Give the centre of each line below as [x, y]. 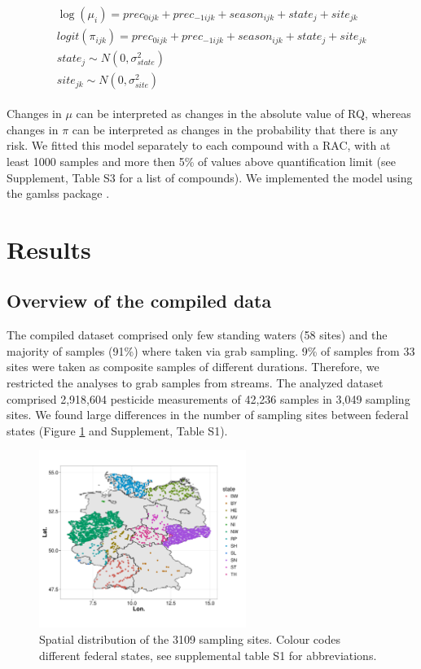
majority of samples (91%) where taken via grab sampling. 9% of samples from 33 [211, 350]
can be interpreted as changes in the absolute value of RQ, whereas [243, 114]
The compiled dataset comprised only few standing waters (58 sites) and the [197, 335]
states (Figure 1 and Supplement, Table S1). [117, 430]
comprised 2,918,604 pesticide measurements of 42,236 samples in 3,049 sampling [208, 398]
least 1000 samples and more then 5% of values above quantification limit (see [201, 161]
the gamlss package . [58, 193]
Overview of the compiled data [139, 301]
